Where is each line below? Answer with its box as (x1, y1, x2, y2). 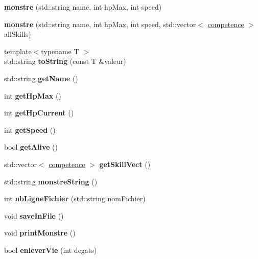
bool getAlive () (4, 142, 58, 152)
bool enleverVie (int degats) (4, 244, 97, 255)
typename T (41, 45, 79, 56)
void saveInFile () (4, 210, 64, 221)
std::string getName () (4, 73, 78, 83)
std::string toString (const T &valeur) (4, 56, 126, 66)
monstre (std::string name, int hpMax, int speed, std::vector (4, 18, 196, 29)
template (4, 45, 32, 56)
